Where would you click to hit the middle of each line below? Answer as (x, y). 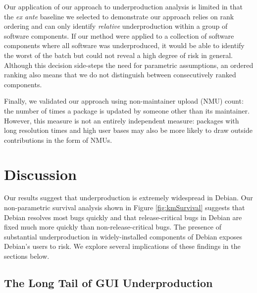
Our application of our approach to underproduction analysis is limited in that (123, 6)
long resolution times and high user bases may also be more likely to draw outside (128, 130)
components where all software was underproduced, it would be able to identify (124, 45)
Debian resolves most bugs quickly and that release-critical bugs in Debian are (123, 217)
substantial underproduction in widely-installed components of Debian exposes (123, 236)
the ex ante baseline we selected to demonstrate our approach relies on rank (119, 16)
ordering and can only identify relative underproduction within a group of (116, 26)
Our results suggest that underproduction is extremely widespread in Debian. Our (128, 198)
